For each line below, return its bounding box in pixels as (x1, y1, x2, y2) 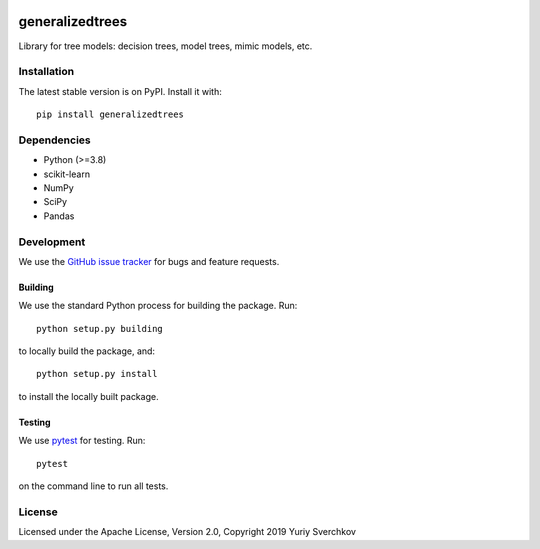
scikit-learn (43, 168, 90, 180)
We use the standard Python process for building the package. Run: (18, 300, 298, 312)
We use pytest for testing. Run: (18, 435, 146, 447)
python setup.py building (36, 323, 164, 334)
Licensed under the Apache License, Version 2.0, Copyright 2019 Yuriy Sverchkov (18, 526, 357, 538)
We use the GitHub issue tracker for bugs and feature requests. (18, 255, 280, 267)
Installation (18, 65, 75, 79)
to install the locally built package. (18, 390, 159, 402)
